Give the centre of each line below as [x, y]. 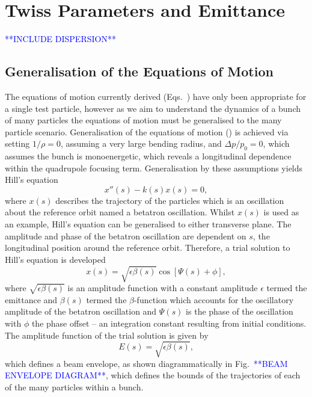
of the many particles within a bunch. [74, 386]
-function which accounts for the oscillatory [214, 299]
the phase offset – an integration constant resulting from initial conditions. [169, 323]
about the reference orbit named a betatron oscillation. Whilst [120, 212]
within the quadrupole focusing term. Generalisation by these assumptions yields [154, 168]
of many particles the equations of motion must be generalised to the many [143, 120]
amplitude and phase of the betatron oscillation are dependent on [126, 235]
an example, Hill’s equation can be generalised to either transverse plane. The [148, 224]
